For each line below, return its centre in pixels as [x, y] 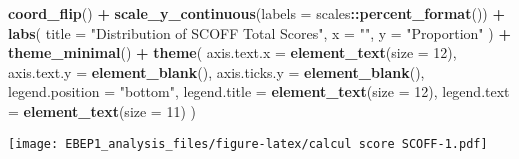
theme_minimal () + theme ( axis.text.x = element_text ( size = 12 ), [232, 52]
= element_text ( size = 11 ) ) [102, 110]
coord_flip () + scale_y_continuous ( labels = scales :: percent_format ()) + [256, 13]
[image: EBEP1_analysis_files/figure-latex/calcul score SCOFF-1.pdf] [248, 143]
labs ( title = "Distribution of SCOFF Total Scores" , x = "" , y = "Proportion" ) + [259, 32]
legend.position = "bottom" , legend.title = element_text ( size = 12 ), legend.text [259, 91]
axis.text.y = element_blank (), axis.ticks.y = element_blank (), [216, 71]
